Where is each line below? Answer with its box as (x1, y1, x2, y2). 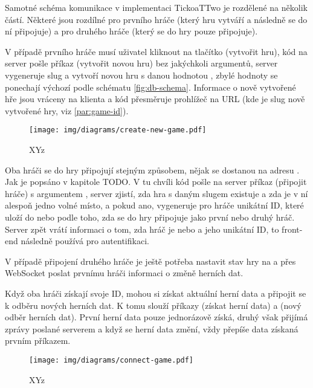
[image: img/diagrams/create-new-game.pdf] (29, 126, 207, 135)
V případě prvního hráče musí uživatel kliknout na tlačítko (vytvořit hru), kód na (5, 45, 308, 57)
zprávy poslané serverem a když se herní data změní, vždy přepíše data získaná (5, 322, 298, 335)
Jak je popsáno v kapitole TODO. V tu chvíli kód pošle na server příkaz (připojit (5, 175, 307, 188)
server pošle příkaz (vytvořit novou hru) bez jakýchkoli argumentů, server (5, 57, 278, 70)
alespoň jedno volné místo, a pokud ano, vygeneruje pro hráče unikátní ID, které (5, 199, 304, 212)
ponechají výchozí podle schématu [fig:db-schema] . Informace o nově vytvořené (5, 80, 296, 93)
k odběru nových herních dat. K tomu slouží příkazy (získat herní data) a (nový (5, 299, 302, 311)
